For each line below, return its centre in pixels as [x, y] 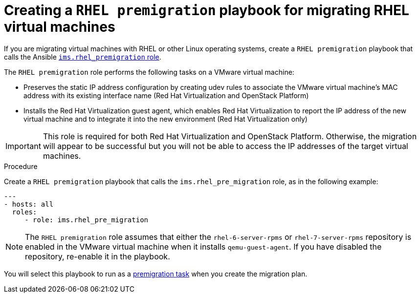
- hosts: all [29, 204]
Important [23, 146]
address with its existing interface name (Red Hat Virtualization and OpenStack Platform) [166, 95]
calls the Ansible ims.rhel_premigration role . [83, 57]
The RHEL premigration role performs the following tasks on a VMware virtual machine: [149, 72]
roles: [24, 212]
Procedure [21, 166]
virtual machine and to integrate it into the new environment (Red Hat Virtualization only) [166, 119]
